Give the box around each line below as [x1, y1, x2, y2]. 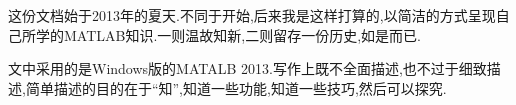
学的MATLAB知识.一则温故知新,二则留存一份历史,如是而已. [35, 24, 422, 45]
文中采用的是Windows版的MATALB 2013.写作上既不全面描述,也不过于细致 [8, 58, 487, 79]
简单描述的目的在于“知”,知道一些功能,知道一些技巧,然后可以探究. [25, 77, 447, 98]
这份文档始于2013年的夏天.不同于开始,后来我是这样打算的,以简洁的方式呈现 [8, 5, 496, 25]
